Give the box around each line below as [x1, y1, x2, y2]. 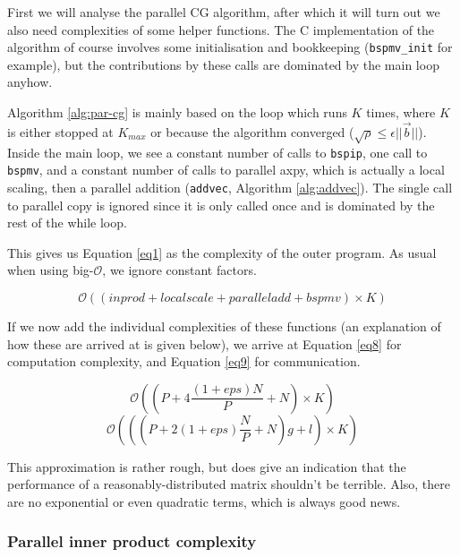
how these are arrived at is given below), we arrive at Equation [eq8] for [7, 334, 402, 353]
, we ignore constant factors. [102, 261, 257, 279]
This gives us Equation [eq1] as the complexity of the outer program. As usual [7, 243, 437, 261]
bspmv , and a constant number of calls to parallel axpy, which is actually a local [7, 160, 445, 179]
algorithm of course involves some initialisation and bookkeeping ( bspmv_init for [7, 38, 453, 56]
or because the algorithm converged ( [150, 122, 354, 141]
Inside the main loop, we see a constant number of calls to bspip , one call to [7, 142, 428, 161]
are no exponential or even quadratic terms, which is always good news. [7, 492, 401, 510]
